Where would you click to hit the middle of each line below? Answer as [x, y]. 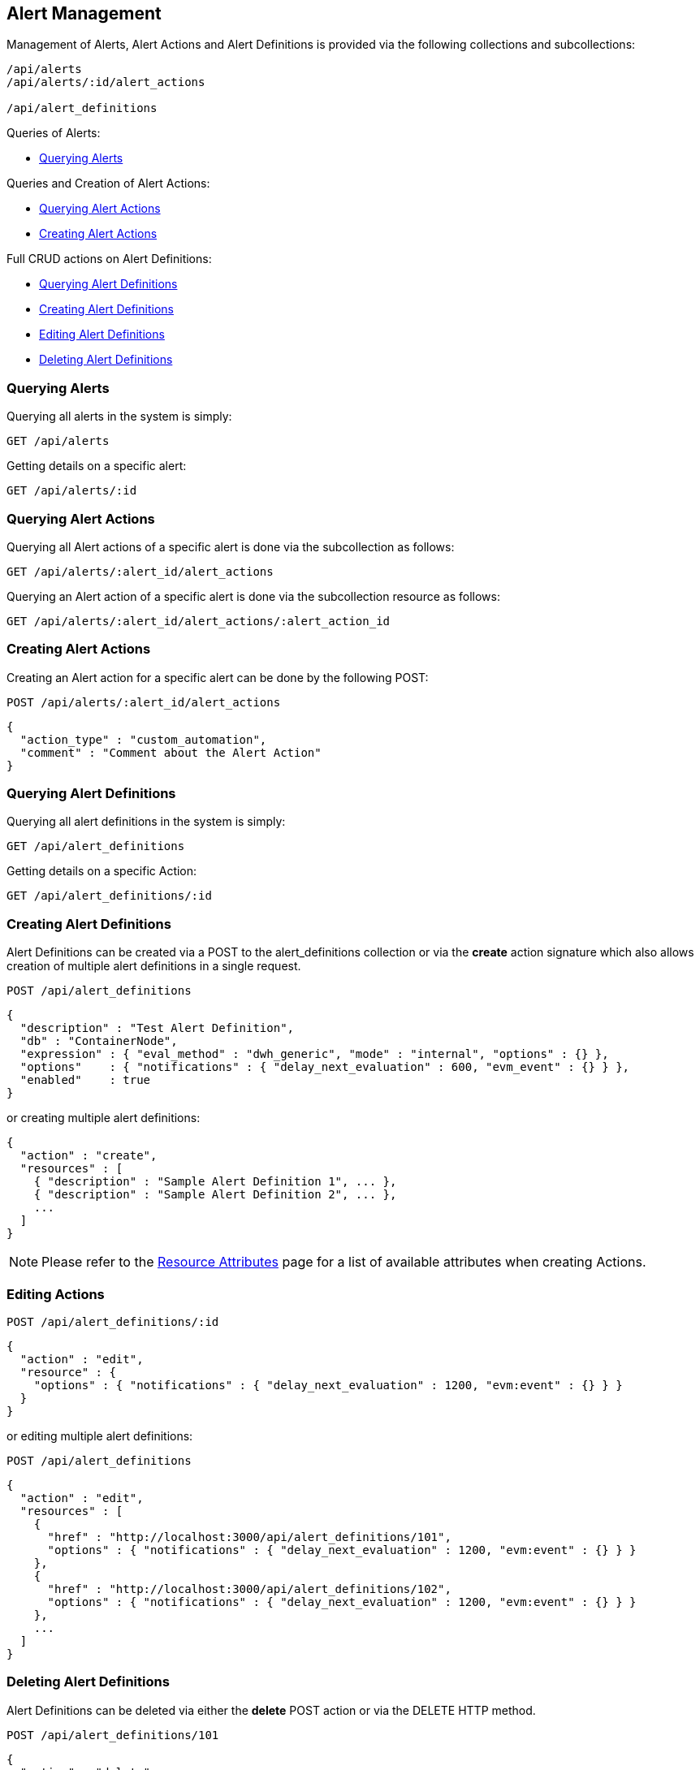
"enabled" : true [85, 1080]
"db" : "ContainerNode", [99, 1041]
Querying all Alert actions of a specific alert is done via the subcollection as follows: [231, 546]
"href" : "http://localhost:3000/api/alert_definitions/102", [249, 1589]
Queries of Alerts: [54, 133]
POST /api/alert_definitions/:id [113, 1321]
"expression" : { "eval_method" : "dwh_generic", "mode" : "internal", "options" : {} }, [314, 1054]
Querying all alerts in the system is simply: [119, 417]
